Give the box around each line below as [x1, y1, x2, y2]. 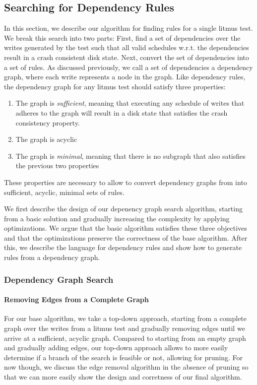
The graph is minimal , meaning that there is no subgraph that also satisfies [15, 150, 246, 161]
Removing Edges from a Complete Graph [4, 294, 149, 305]
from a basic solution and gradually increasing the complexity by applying [4, 213, 230, 223]
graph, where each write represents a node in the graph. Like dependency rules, [4, 71, 246, 82]
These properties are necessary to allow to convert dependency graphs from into [4, 177, 247, 187]
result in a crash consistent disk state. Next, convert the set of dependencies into [4, 52, 249, 62]
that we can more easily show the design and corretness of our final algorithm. [4, 371, 242, 382]
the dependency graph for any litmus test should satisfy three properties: [4, 81, 226, 91]
